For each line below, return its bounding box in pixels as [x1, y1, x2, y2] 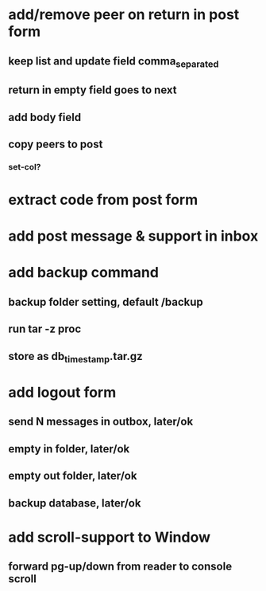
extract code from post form [8, 191, 199, 209]
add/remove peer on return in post [8, 6, 240, 24]
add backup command [8, 264, 159, 282]
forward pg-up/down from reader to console [8, 560, 233, 573]
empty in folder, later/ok [8, 442, 130, 456]
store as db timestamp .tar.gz [8, 349, 143, 365]
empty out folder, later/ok [8, 469, 137, 483]
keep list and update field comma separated [8, 54, 219, 69]
